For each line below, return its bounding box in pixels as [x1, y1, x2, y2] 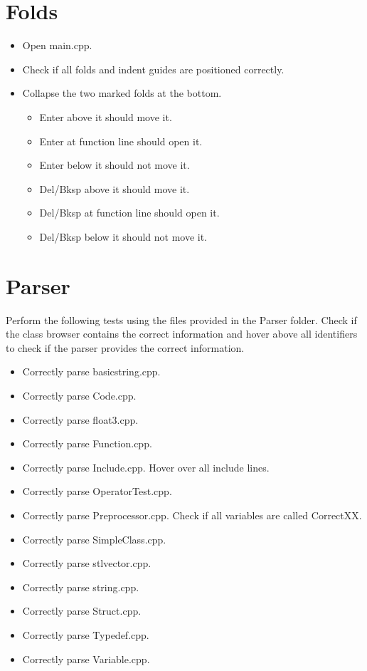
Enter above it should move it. [39, 109, 172, 124]
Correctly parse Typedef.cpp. [22, 627, 149, 642]
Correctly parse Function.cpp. [22, 436, 152, 451]
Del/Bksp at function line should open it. [39, 205, 220, 220]
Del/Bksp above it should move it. [39, 181, 190, 196]
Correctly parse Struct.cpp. [22, 603, 142, 618]
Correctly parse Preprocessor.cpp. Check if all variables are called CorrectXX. [22, 507, 362, 522]
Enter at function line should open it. [39, 133, 203, 148]
